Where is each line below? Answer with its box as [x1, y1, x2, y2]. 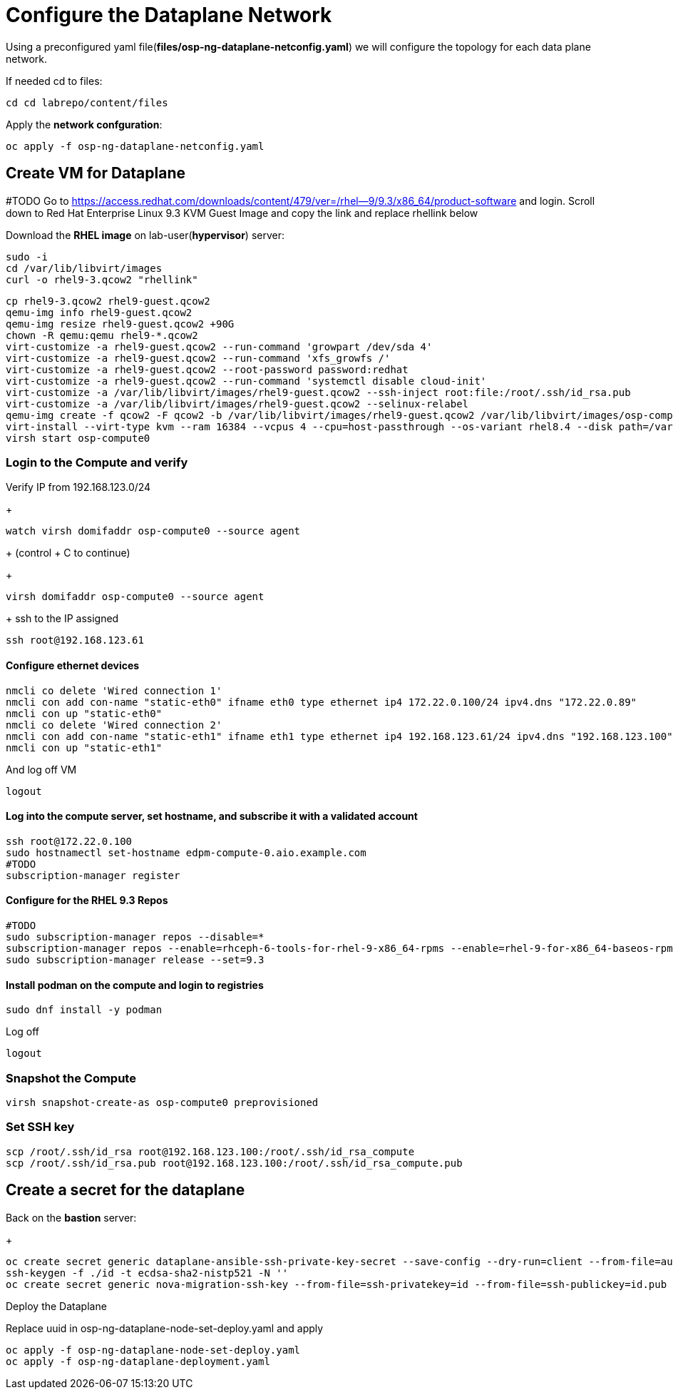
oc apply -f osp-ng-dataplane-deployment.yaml [6, 1355, 270, 1367]
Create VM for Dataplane [6, 164, 186, 183]
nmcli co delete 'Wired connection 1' [6, 684, 222, 696]
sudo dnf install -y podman [6, 1004, 163, 1016]
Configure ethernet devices [6, 659, 140, 671]
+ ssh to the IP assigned [6, 612, 119, 625]
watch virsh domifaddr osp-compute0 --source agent [6, 525, 301, 537]
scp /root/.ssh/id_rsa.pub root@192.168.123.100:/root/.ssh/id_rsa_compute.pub [6, 1157, 463, 1169]
